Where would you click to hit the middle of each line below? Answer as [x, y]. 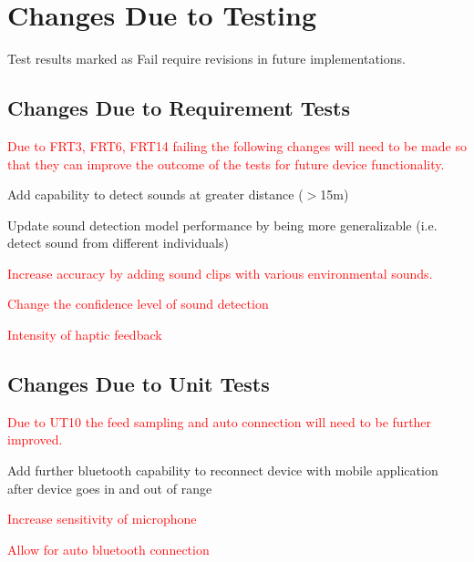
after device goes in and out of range [110, 488]
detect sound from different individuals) [118, 243]
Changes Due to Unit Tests [139, 384]
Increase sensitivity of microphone [102, 519]
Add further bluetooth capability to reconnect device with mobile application [223, 470]
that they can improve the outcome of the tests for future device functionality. [226, 163]
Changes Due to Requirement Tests [179, 108]
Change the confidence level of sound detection [138, 304]
